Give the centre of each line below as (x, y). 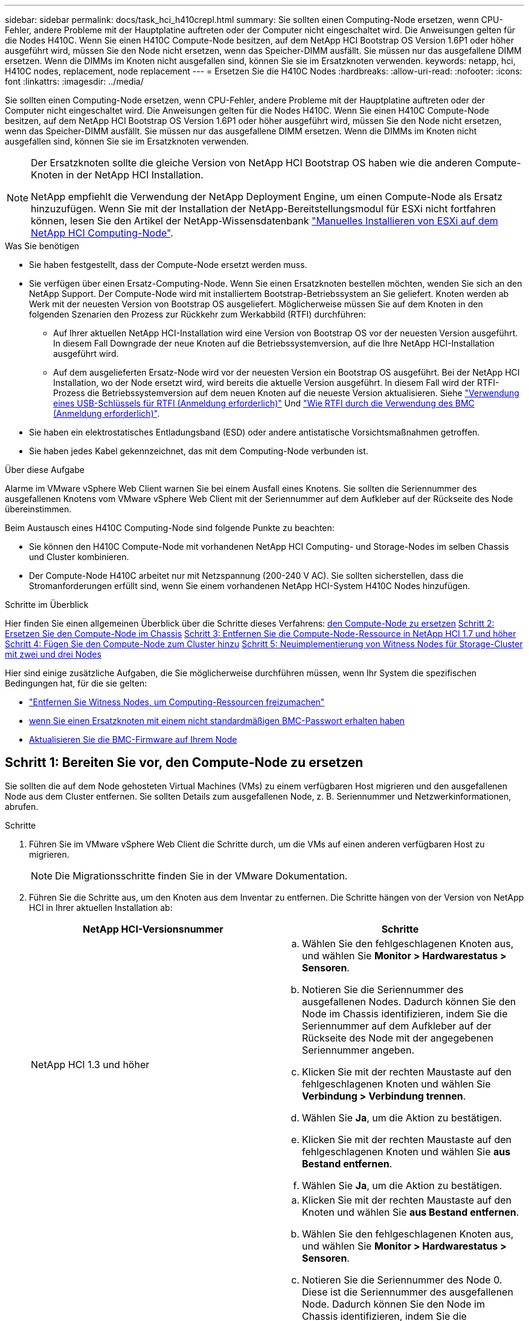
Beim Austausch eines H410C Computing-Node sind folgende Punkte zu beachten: (170, 528)
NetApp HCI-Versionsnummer (153, 929)
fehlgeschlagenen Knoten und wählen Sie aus (406, 1151)
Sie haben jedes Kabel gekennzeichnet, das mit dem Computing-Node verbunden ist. (199, 451)
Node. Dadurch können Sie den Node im (393, 1304)
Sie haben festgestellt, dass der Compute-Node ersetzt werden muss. (168, 265)
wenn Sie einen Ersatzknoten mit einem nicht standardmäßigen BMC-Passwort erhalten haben (217, 721)
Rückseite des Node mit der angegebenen (398, 1038)
